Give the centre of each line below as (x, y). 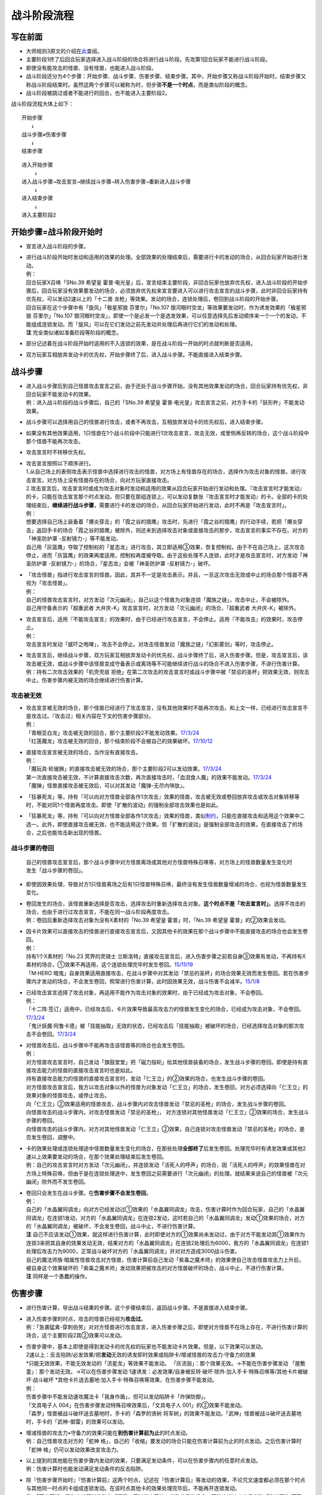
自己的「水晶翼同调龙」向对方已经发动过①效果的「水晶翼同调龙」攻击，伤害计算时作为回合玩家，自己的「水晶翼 (165, 1209)
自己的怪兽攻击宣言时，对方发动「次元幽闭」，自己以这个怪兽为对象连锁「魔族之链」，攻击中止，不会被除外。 (159, 599)
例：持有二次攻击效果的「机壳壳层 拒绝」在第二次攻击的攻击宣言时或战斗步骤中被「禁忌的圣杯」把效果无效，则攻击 (168, 672)
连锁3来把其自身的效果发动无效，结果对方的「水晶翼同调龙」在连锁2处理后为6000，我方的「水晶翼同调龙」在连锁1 (168, 1243)
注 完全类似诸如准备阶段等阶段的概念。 (74, 332)
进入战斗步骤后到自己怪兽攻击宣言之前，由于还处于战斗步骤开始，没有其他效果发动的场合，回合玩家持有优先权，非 (167, 386)
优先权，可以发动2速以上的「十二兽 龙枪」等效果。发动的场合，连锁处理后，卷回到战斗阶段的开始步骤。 (154, 299)
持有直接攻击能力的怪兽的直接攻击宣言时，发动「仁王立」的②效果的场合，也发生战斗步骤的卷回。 (147, 1079)
